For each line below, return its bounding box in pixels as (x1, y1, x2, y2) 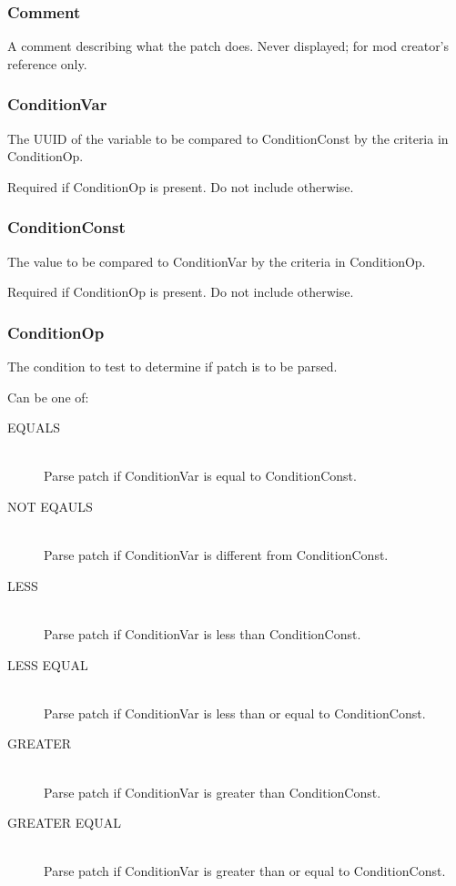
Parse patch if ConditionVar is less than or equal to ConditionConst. (44, 703, 426, 722)
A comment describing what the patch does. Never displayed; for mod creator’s (7, 36, 450, 56)
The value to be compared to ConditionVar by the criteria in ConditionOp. (7, 251, 426, 270)
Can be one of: (7, 387, 89, 406)
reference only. (7, 54, 87, 73)
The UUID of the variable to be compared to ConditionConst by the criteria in (7, 128, 449, 148)
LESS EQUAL (7, 655, 88, 674)
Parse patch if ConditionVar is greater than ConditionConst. (44, 782, 381, 801)
